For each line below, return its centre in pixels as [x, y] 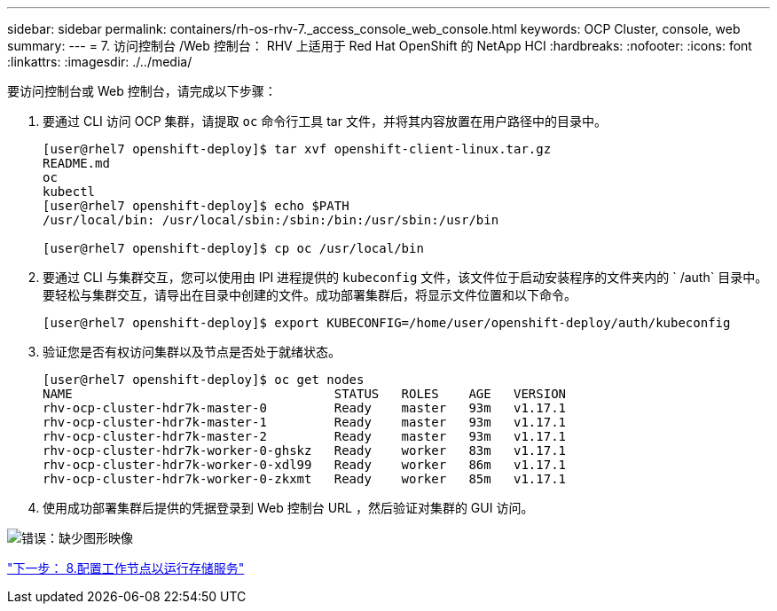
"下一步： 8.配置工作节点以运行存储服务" [126, 568]
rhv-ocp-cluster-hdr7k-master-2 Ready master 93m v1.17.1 [305, 436]
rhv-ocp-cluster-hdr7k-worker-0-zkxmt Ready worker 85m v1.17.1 [305, 479]
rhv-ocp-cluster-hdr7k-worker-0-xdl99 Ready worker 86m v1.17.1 [305, 465]
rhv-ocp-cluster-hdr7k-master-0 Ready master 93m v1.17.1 [305, 408]
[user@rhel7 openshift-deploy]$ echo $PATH [196, 206]
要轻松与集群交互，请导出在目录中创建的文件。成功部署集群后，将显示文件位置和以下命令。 [310, 295]
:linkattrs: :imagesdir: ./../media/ [100, 62]
